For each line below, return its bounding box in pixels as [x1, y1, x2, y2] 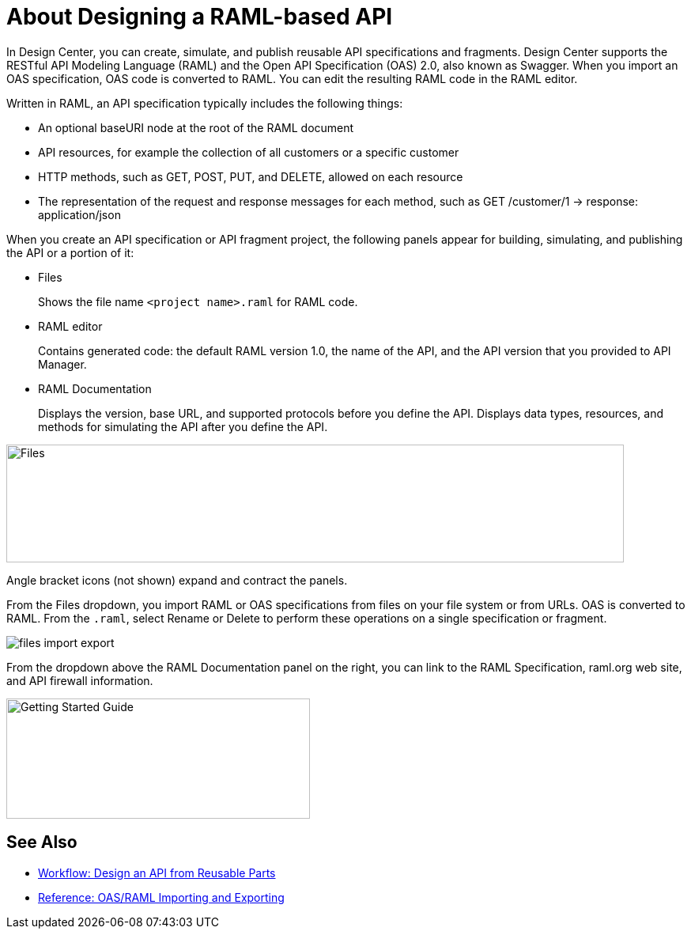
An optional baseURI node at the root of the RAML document [38, 120, 354, 134]
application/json [38, 207, 121, 221]
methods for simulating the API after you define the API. [38, 419, 328, 433]
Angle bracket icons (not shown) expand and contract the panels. [6, 573, 348, 587]
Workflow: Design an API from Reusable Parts [38, 865, 276, 880]
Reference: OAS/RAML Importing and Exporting [38, 890, 285, 904]
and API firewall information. [6, 673, 153, 687]
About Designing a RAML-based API [6, 3, 393, 30]
